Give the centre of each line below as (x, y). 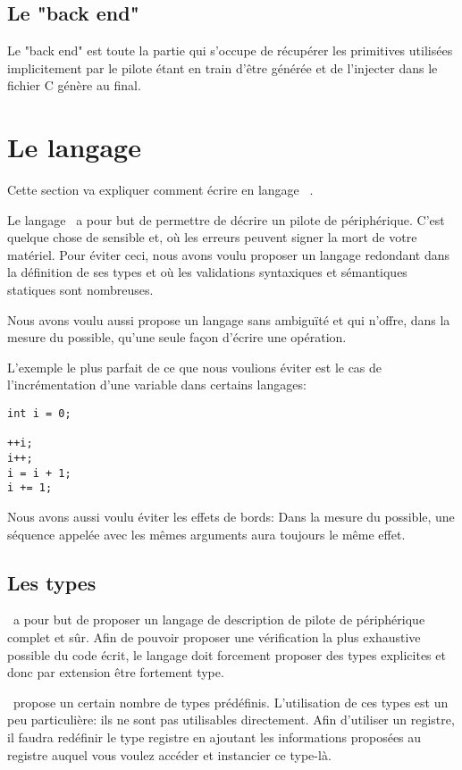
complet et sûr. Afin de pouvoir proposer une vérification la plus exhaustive (214, 636)
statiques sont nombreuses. (80, 290)
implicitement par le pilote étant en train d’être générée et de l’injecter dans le (223, 67)
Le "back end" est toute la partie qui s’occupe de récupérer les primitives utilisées (230, 50)
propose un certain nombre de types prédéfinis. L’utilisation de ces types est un (231, 702)
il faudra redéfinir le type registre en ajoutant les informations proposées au (214, 737)
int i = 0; (39, 414)
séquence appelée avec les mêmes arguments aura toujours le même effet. (206, 534)
